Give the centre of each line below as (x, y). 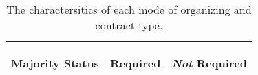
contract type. (129, 25)
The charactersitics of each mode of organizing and (129, 9)
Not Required (209, 63)
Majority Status (55, 63)
